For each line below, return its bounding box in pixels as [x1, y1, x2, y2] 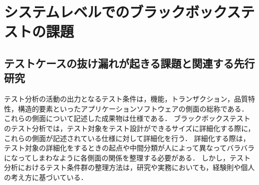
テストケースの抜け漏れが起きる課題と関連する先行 [4, 55, 255, 70]
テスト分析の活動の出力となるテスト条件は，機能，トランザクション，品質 [4, 93, 248, 104]
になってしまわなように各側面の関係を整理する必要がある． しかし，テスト [4, 152, 251, 162]
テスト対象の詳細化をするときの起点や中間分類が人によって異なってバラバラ [4, 142, 255, 153]
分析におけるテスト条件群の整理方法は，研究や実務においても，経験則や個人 [4, 162, 255, 172]
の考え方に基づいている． [4, 171, 88, 182]
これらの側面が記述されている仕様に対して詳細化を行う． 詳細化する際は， [4, 132, 250, 143]
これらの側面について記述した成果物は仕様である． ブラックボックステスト [4, 113, 251, 123]
